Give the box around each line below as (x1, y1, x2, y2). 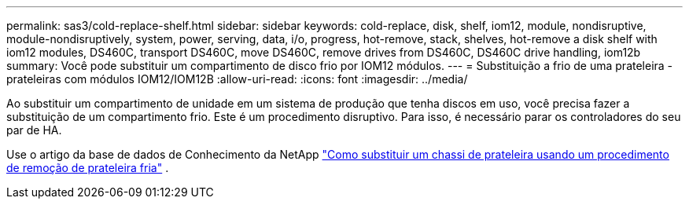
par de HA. (6, 123, 62, 137)
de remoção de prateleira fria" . (6, 161, 169, 174)
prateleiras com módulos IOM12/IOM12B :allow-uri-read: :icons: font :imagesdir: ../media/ (6, 72, 468, 86)
